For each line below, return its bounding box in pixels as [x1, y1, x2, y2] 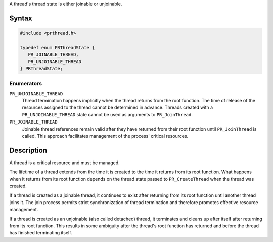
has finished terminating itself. [9, 230, 72, 236]
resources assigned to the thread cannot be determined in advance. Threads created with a [22, 104, 213, 111]
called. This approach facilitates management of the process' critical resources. [22, 133, 189, 139]
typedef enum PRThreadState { [20, 45, 95, 50]
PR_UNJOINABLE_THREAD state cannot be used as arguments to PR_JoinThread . [22, 111, 193, 117]
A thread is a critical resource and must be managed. [9, 159, 120, 166]
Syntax [9, 14, 32, 22]
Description [9, 146, 48, 154]
